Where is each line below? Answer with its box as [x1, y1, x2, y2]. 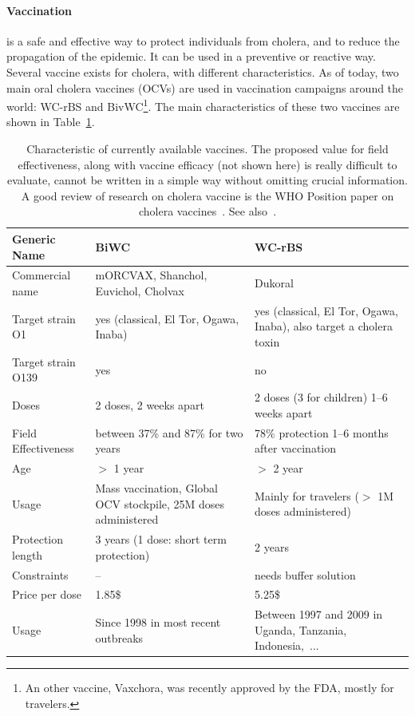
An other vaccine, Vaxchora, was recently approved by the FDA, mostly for [25, 679, 394, 696]
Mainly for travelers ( [255, 487, 359, 504]
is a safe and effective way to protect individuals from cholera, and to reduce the [6, 32, 400, 49]
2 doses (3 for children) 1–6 [255, 389, 388, 405]
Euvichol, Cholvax [95, 283, 184, 299]
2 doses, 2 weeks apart [95, 397, 204, 413]
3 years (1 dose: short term [95, 531, 227, 548]
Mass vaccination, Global [95, 480, 218, 496]
